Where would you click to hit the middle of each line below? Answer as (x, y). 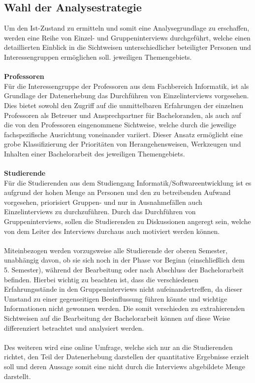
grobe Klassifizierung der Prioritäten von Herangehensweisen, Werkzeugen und (123, 144)
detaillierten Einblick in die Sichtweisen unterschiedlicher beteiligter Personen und (127, 47)
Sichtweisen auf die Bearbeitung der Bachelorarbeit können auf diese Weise (117, 318)
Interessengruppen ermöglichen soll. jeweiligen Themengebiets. (98, 57)
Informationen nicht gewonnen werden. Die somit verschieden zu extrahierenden (125, 308)
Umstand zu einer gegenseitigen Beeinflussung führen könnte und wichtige (116, 298)
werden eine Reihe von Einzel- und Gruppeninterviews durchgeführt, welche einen (127, 37)
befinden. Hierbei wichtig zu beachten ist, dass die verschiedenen (101, 279)
